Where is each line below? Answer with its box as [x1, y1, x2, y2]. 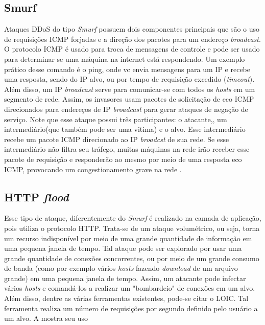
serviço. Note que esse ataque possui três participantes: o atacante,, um [4, 113, 227, 124]
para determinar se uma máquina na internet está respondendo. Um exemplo [4, 53, 245, 64]
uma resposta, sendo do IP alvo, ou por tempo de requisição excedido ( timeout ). [4, 74, 255, 84]
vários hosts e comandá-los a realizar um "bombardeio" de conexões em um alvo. [4, 283, 255, 293]
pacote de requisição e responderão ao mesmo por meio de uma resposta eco [4, 153, 242, 164]
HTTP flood [4, 189, 69, 204]
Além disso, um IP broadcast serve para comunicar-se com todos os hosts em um [4, 83, 255, 94]
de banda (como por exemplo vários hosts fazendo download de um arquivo [4, 263, 238, 273]
